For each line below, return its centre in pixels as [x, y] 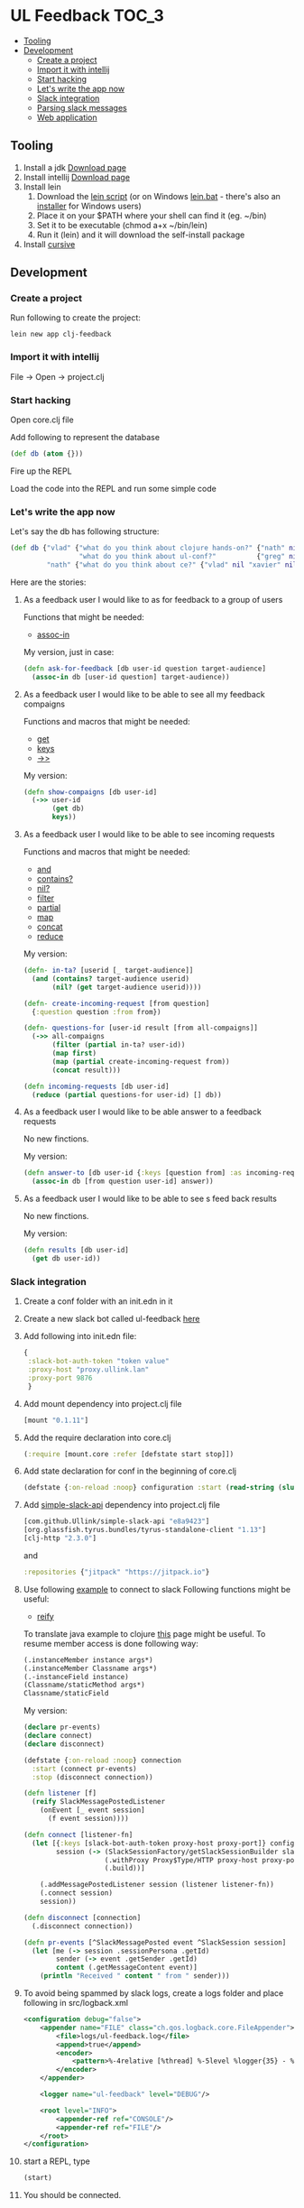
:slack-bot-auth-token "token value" [98, 1362]
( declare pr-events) [62, 1728]
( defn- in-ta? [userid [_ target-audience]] [108, 971]
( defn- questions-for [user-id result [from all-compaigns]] [141, 1028]
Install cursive [49, 244]
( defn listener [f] [60, 1793]
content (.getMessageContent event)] [127, 1968]
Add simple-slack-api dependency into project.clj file [121, 1505]
